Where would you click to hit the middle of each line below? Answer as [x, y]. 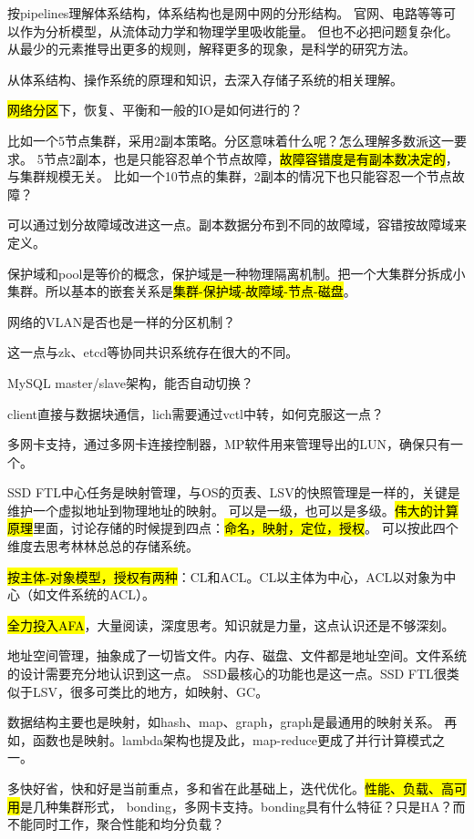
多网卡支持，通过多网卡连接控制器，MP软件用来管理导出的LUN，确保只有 [229, 444]
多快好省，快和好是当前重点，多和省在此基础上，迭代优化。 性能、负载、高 [231, 788]
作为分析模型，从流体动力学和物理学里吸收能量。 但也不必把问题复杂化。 [239, 31]
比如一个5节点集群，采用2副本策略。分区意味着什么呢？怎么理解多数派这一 [231, 140]
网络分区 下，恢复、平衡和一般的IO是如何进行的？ [155, 110]
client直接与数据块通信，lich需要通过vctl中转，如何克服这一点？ [196, 413]
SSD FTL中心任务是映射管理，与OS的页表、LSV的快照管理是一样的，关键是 [234, 492]
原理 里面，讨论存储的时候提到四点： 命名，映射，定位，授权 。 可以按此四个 [233, 528]
